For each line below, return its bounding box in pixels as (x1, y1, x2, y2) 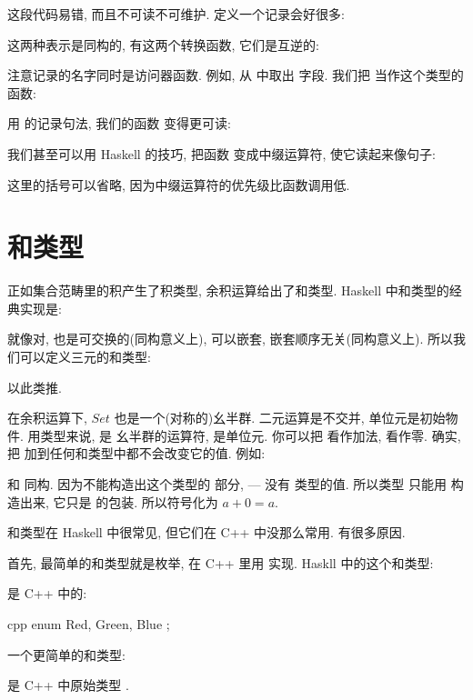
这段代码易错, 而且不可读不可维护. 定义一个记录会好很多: (7, 5, 345, 23)
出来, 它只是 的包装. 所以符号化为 (19, 492, 218, 511)
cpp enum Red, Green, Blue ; (7, 615, 170, 633)
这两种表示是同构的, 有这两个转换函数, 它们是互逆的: (7, 35, 319, 54)
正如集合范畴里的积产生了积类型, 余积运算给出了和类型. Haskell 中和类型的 (7, 281, 449, 300)
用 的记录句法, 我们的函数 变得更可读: (7, 114, 231, 133)
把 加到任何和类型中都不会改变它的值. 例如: (7, 444, 266, 463)
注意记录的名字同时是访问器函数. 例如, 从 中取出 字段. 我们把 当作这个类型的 (7, 65, 464, 85)
